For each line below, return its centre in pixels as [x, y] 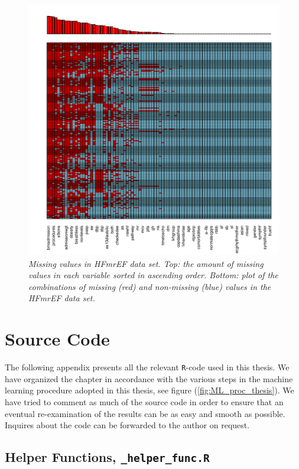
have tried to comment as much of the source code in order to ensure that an [144, 401]
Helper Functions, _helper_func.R [107, 457]
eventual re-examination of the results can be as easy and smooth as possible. [145, 413]
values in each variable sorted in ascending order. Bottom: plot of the [153, 275]
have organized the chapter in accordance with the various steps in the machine [149, 378]
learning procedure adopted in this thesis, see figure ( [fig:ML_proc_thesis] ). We [149, 390]
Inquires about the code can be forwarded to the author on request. [127, 425]
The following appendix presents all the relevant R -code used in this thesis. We [147, 367]
